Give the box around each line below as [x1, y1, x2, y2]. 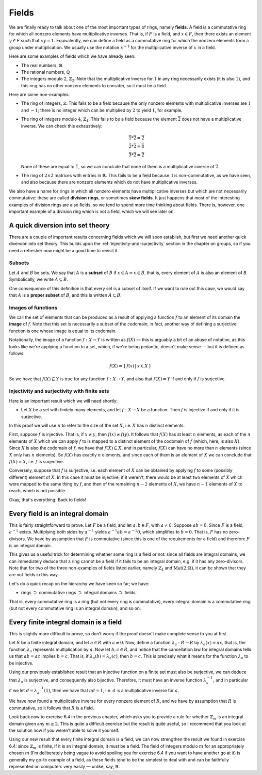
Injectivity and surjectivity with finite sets [9, 388, 109, 395]
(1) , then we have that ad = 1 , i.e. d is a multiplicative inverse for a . [44, 687, 180, 693]
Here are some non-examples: [9, 92, 70, 97]
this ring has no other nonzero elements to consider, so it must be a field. [21, 82, 167, 88]
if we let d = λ [9, 687, 37, 693]
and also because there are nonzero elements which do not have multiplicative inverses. [21, 179, 198, 185]
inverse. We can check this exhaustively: [21, 123, 103, 129]
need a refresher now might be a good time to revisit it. [9, 247, 119, 253]
